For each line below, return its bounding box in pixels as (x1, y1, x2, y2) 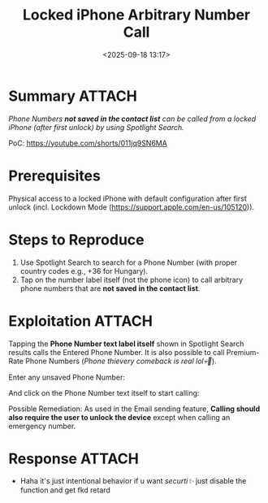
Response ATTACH (8, 449, 140, 468)
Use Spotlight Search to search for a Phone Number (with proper (19, 258, 238, 267)
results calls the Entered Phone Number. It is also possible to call (8, 347, 225, 357)
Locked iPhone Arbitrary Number (22, 6, 251, 24)
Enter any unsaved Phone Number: (8, 372, 126, 382)
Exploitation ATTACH (8, 311, 153, 330)
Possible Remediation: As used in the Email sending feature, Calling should (8, 404, 261, 414)
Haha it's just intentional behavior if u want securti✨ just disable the (19, 476, 247, 486)
